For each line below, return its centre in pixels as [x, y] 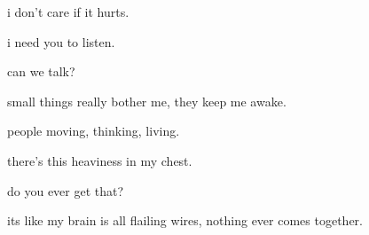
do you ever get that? [66, 190]
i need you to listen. [61, 41]
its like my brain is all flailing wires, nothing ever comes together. [185, 220]
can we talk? [41, 71]
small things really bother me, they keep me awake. [147, 101]
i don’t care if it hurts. [68, 12]
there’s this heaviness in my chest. [100, 160]
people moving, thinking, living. [94, 131]
